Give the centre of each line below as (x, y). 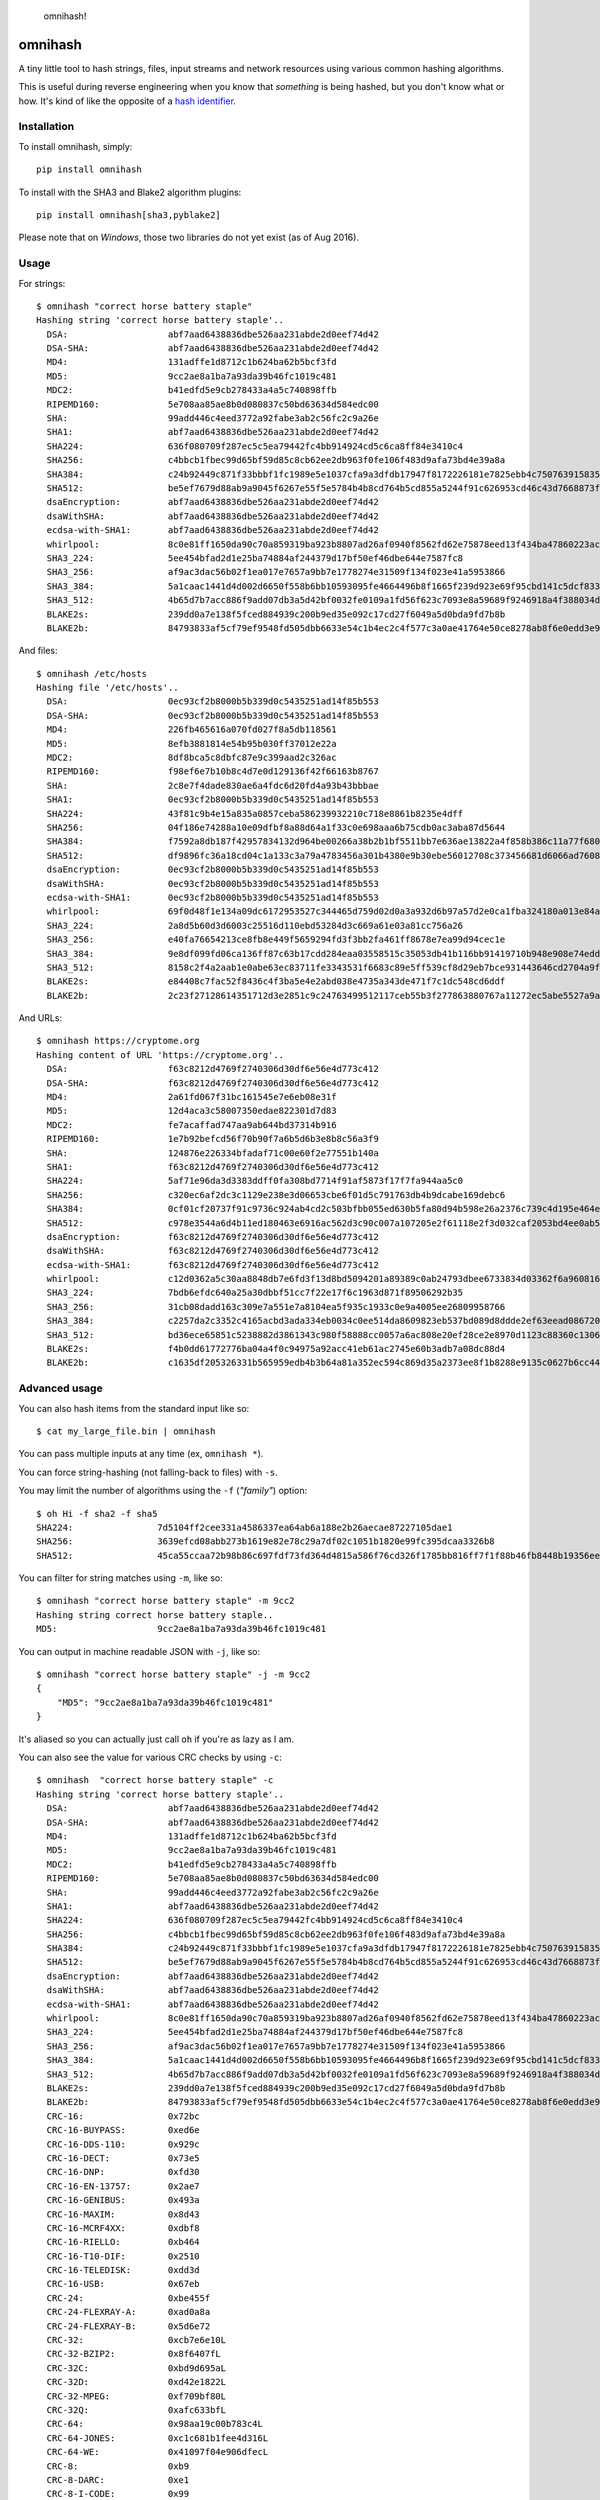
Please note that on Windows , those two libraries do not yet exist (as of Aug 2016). (189, 237)
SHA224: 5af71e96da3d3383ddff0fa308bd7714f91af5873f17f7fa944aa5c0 (255, 1181)
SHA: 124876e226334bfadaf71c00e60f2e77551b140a (212, 1153)
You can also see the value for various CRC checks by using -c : (150, 1757)
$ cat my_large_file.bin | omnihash (126, 1431)
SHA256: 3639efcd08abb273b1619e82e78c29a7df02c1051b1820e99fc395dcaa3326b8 (265, 1541)
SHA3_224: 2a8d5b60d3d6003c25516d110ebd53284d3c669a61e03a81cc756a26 (255, 925)
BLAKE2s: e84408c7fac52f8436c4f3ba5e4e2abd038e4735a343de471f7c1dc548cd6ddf (276, 981)
